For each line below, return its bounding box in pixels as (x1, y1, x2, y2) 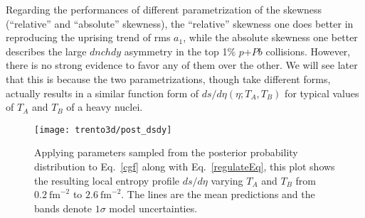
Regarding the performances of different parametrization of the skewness (6, 2, 322, 16)
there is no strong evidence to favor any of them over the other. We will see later (6, 58, 358, 72)
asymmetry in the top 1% (124, 43, 236, 58)
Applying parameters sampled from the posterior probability (34, 145, 298, 160)
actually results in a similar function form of (6, 85, 199, 100)
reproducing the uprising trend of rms (6, 30, 171, 45)
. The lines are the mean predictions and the (121, 187, 315, 202)
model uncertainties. (109, 200, 198, 215)
